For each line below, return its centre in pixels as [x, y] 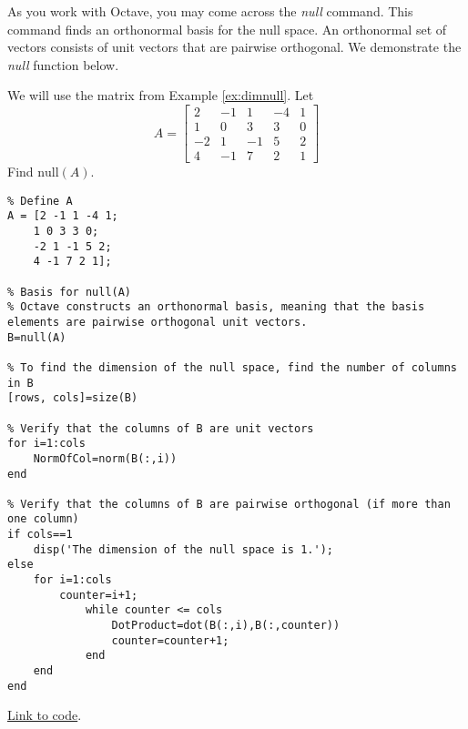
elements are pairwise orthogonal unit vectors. [158, 322]
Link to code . [45, 715]
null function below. [63, 64]
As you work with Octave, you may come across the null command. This [210, 11]
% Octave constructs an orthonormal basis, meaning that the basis [216, 307]
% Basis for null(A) [70, 292]
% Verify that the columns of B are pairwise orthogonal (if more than [229, 504]
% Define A [40, 201]
